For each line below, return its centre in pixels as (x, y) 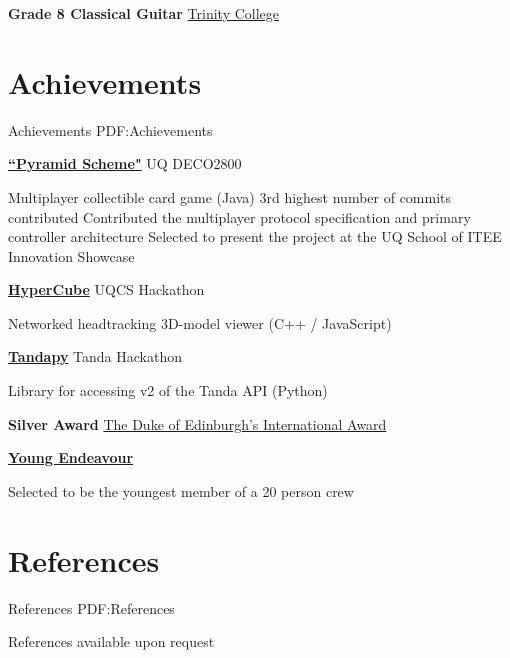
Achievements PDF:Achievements (110, 129)
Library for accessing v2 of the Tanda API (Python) (168, 390)
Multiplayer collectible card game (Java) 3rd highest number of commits (230, 196)
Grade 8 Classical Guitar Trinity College (144, 13)
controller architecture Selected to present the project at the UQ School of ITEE (255, 236)
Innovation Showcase (71, 255)
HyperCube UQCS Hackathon (106, 289)
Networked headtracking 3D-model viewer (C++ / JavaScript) (200, 322)
